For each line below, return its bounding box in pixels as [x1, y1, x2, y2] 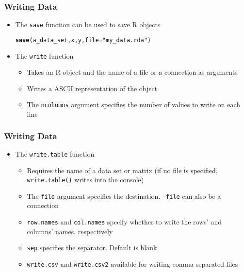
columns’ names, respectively [27, 226, 113, 236]
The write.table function [15, 148, 95, 159]
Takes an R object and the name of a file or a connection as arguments [27, 67, 238, 77]
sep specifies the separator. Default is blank [27, 242, 157, 253]
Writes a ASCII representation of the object [27, 83, 158, 93]
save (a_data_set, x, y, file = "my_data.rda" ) [15, 36, 151, 44]
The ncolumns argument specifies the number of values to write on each [27, 99, 241, 110]
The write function [15, 50, 74, 61]
